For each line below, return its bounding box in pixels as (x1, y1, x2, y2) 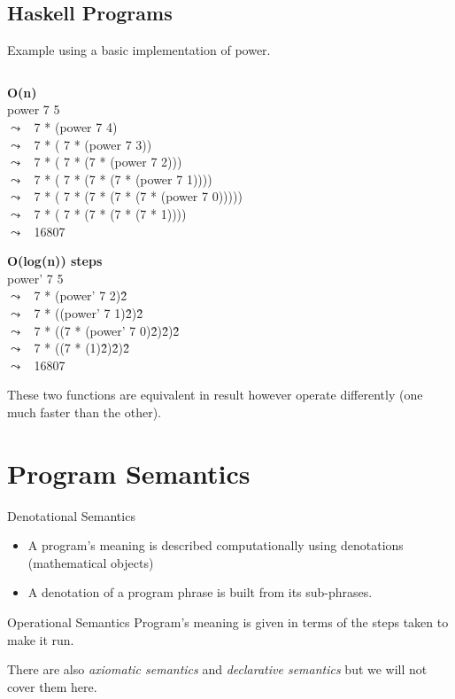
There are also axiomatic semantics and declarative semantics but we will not (7, 660, 428, 679)
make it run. (7, 630, 74, 649)
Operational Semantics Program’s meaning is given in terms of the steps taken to (7, 612, 449, 631)
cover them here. (7, 677, 97, 695)
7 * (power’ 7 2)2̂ (34, 286, 127, 305)
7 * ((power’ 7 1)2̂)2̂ (34, 303, 143, 322)
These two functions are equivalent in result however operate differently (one (7, 385, 423, 404)
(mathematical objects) (27, 553, 154, 571)
